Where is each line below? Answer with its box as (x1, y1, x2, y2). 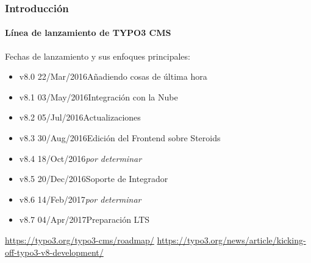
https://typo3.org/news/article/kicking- (157, 233, 306, 246)
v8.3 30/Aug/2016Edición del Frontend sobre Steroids (19, 131, 221, 144)
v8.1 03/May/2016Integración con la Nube (19, 90, 178, 103)
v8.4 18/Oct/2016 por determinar (19, 152, 142, 164)
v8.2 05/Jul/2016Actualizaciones (19, 111, 141, 124)
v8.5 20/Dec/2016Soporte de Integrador (19, 172, 168, 185)
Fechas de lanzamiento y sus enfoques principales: (5, 49, 190, 62)
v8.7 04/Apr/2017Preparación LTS (19, 213, 150, 226)
